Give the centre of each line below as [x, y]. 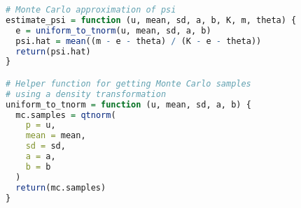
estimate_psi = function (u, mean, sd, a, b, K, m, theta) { [151, 20]
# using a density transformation [86, 94]
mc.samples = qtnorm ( [66, 115]
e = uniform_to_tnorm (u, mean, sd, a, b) [113, 30]
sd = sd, [45, 146]
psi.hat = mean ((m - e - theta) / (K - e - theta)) [139, 41]
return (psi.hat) [53, 51]
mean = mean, [56, 136]
